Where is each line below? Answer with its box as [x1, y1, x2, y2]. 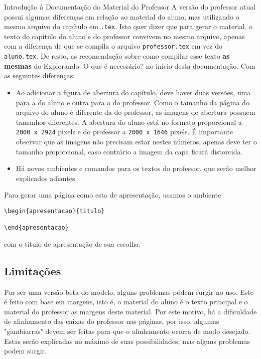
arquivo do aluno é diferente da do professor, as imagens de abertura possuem [16, 107, 255, 117]
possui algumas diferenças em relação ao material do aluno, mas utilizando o [4, 11, 239, 22]
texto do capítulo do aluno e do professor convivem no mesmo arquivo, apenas [4, 31, 245, 41]
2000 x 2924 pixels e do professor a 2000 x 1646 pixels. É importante [16, 126, 233, 137]
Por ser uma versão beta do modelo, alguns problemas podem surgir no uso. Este [4, 286, 253, 297]
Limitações [4, 263, 61, 278]
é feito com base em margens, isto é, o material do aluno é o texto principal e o [4, 296, 248, 307]
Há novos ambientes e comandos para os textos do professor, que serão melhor [16, 163, 256, 173]
